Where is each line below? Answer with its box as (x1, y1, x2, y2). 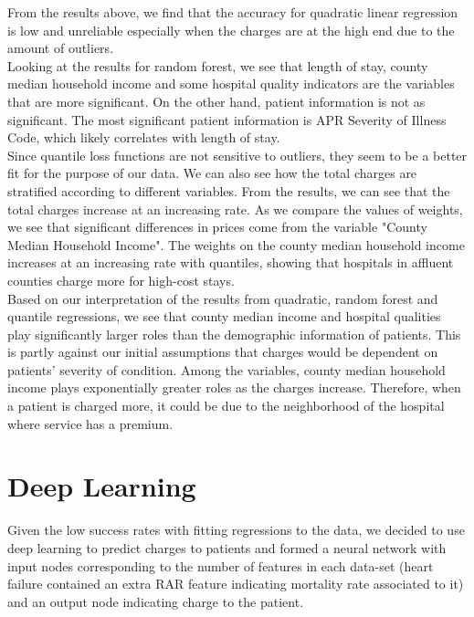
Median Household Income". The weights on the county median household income (7, 235, 465, 254)
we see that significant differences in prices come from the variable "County (7, 217, 427, 236)
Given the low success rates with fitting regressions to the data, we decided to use (7, 520, 465, 539)
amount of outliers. (7, 38, 114, 58)
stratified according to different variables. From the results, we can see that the (7, 181, 450, 200)
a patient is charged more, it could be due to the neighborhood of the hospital (7, 396, 445, 415)
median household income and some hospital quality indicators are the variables (7, 74, 455, 93)
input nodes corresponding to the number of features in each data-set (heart (7, 556, 434, 575)
